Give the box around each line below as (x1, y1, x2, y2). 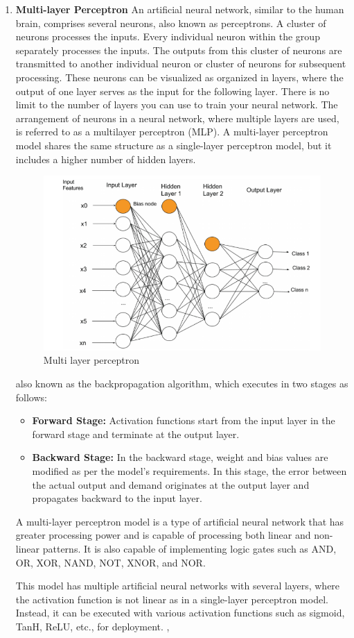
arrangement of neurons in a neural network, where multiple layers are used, (15, 110, 339, 125)
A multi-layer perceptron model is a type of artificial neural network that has (15, 514, 344, 528)
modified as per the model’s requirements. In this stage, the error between (32, 463, 347, 478)
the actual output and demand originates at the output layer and (32, 477, 310, 492)
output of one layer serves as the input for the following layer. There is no (15, 83, 330, 98)
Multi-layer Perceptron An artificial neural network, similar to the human (15, 2, 344, 16)
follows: (15, 389, 47, 404)
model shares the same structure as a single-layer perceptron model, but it (15, 137, 332, 152)
